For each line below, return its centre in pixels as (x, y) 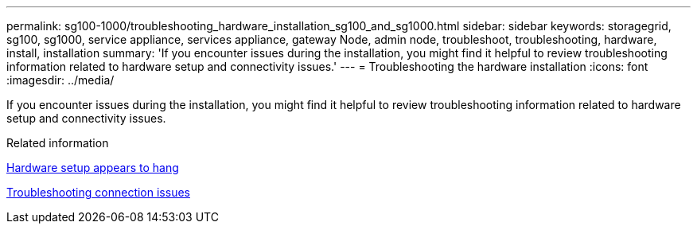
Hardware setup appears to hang (93, 168)
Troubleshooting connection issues (98, 192)
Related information (58, 143)
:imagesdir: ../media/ (60, 80)
